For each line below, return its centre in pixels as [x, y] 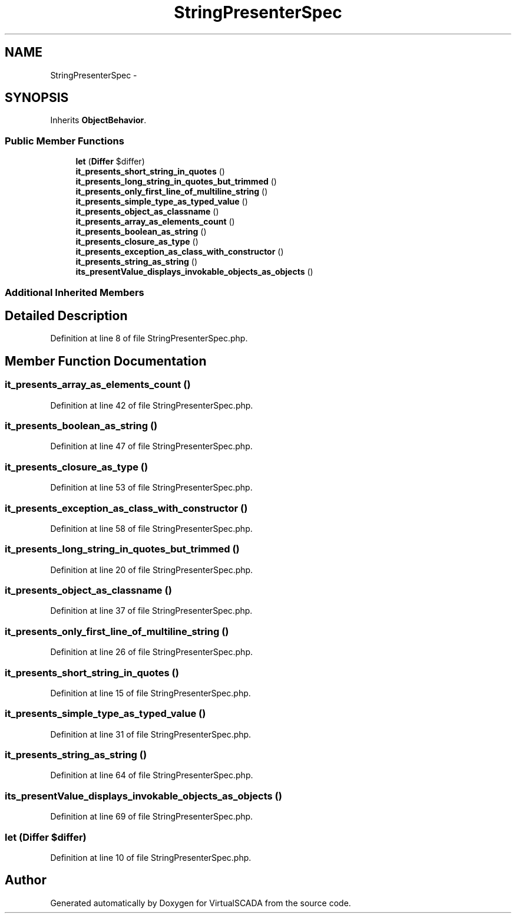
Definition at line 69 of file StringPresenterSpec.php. [152, 817]
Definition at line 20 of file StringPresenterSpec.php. [152, 570]
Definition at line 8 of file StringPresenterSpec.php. [149, 338]
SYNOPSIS [37, 98]
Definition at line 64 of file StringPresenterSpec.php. [152, 775]
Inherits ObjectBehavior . [98, 120]
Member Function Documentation [106, 361]
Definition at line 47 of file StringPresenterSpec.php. [151, 446]
